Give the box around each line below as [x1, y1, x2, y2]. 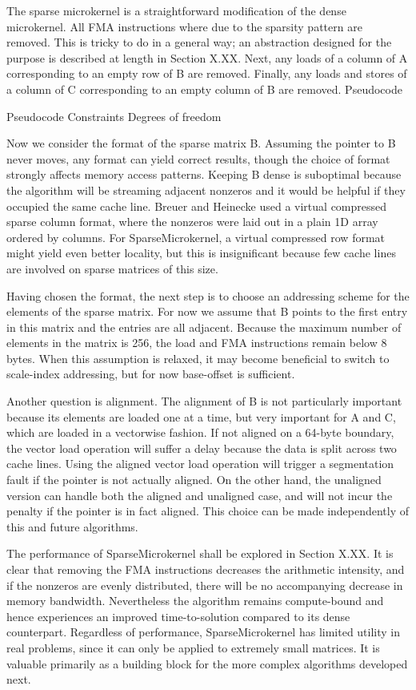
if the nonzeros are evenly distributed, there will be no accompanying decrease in [6, 576, 403, 593]
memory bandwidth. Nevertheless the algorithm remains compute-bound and [6, 592, 384, 609]
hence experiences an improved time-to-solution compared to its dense [6, 607, 350, 624]
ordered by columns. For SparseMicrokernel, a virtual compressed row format [6, 228, 386, 245]
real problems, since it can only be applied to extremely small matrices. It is [6, 639, 380, 656]
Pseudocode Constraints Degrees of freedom [6, 107, 222, 124]
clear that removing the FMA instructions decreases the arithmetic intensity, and [6, 561, 405, 577]
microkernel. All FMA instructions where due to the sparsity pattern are [6, 18, 362, 34]
